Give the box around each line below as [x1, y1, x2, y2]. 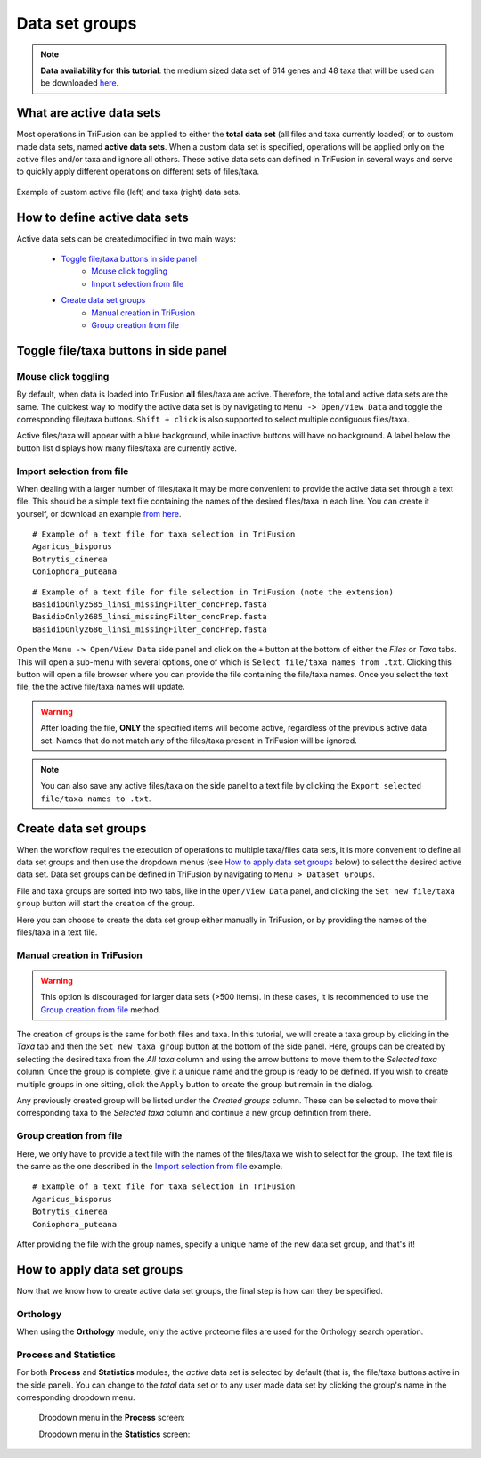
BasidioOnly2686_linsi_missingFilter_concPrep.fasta [32, 624, 267, 635]
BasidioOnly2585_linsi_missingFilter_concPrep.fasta [32, 600, 267, 610]
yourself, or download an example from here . [16, 508, 182, 519]
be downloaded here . [40, 78, 119, 88]
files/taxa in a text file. [16, 927, 98, 938]
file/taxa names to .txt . [40, 793, 151, 804]
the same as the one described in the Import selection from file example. [16, 1160, 283, 1171]
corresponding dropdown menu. [16, 1391, 135, 1403]
